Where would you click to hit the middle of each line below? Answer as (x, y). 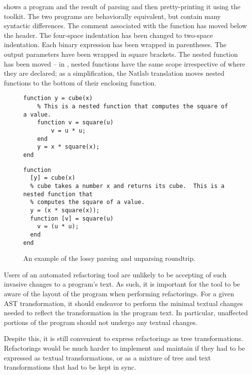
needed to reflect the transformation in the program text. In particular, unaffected (126, 313)
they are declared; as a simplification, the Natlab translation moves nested (114, 73)
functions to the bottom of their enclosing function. (80, 82)
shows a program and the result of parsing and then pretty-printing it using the (122, 6)
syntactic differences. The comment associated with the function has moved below (126, 26)
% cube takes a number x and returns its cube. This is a (127, 186)
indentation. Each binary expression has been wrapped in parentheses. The (115, 44)
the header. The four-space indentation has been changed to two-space (109, 35)
